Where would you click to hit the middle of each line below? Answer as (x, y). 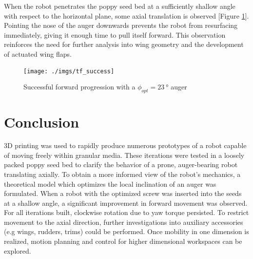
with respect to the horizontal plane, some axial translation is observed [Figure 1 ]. (126, 15)
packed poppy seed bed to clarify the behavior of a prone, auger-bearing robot (121, 164)
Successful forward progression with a (79, 87)
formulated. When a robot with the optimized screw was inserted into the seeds (123, 193)
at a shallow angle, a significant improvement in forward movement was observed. (126, 203)
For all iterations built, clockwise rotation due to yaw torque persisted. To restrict (126, 212)
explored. (18, 250)
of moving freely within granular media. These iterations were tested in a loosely (124, 155)
